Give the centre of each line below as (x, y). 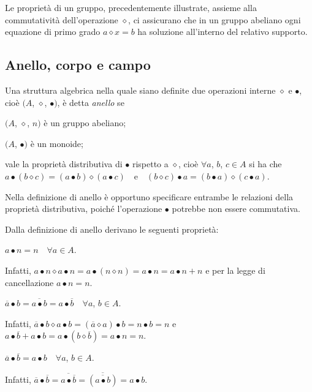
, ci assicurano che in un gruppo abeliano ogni (215, 19)
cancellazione (29, 282)
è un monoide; (57, 143)
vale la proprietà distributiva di (64, 164)
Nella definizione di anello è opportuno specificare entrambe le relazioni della (149, 196)
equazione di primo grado (53, 32)
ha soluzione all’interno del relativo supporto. (223, 32)
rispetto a (150, 164)
